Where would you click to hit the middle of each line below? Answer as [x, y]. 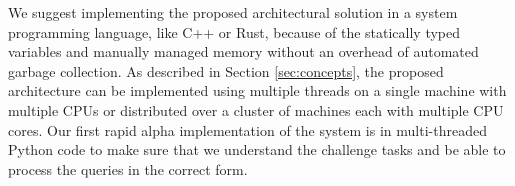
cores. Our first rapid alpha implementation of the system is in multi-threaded [247, 129]
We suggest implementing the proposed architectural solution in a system [233, 12]
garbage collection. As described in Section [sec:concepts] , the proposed [226, 70]
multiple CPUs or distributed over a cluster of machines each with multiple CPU [256, 109]
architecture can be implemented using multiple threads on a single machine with [257, 90]
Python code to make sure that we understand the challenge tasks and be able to [257, 149]
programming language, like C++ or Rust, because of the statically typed [234, 31]
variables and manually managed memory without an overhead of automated [243, 51]
